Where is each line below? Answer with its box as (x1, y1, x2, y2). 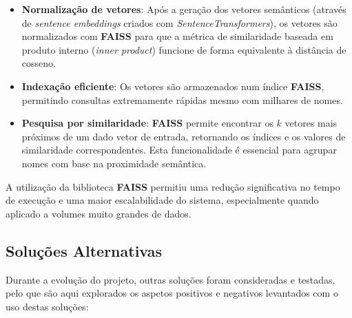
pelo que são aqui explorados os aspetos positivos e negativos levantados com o (6, 286, 338, 300)
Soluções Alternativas (6, 240, 163, 261)
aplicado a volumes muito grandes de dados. (6, 206, 191, 220)
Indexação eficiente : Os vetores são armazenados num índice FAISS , (21, 78, 324, 93)
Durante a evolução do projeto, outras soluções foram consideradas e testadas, (6, 272, 335, 286)
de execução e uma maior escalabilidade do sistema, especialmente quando (6, 193, 319, 207)
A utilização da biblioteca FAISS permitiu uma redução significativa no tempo (6, 179, 340, 193)
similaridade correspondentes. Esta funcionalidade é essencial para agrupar (21, 142, 337, 157)
